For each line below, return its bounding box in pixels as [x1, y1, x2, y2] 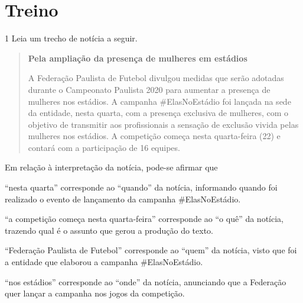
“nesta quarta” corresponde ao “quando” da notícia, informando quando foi [5, 181, 278, 194]
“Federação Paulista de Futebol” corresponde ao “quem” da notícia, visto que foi [5, 244, 297, 256]
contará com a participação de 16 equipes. [28, 141, 180, 153]
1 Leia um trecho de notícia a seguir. [5, 32, 138, 44]
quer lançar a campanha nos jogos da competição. [5, 287, 185, 299]
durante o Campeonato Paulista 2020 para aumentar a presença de [28, 83, 271, 95]
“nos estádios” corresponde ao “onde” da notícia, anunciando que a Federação [5, 275, 286, 288]
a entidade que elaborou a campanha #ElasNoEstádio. [5, 256, 203, 268]
